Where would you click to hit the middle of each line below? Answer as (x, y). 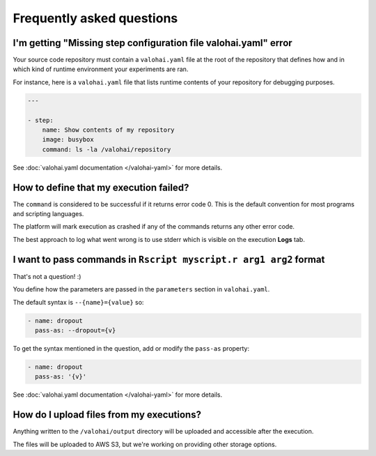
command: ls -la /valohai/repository (107, 149)
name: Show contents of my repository (108, 130)
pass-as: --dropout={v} (76, 330)
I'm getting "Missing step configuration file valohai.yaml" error (152, 43)
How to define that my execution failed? (101, 187)
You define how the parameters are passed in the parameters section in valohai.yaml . (141, 289)
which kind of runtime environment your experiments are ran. (101, 69)
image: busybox (68, 140)
